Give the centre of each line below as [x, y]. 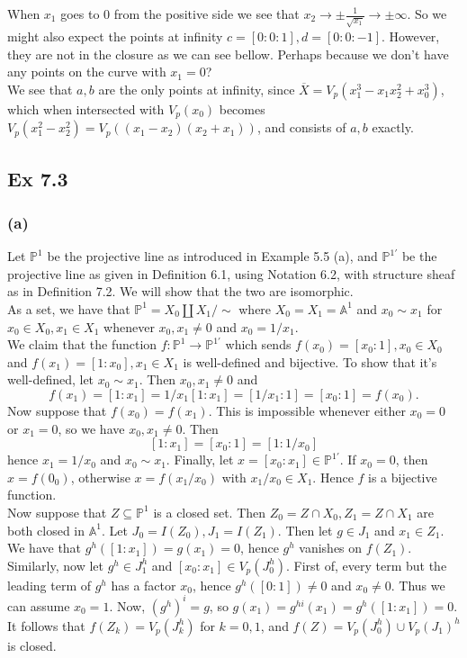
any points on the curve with [87, 72]
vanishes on [331, 548]
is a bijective [403, 477]
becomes [242, 108]
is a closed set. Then [210, 512]
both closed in [46, 530]
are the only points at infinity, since [197, 89]
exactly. [393, 127]
